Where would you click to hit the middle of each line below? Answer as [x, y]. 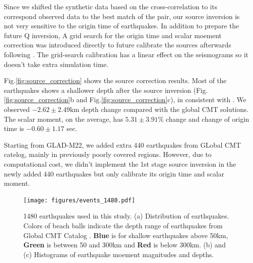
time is [14, 128]
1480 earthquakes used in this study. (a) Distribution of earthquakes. [126, 216]
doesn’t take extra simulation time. [56, 64]
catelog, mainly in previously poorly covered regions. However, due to [108, 154]
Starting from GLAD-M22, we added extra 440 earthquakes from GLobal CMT [123, 144]
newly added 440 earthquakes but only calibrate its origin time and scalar [114, 173]
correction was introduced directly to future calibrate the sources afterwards [118, 45]
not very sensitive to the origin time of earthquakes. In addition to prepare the [121, 26]
